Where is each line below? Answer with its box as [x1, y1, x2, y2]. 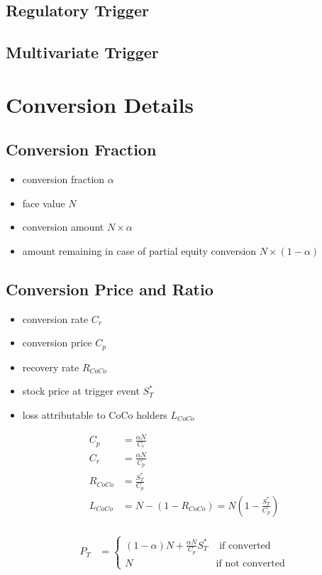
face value [22, 195, 65, 210]
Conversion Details [6, 89, 194, 119]
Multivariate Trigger [6, 41, 159, 63]
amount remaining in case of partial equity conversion [22, 243, 257, 258]
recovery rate [22, 359, 79, 374]
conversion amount [22, 219, 104, 234]
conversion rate [22, 311, 89, 326]
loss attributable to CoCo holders [22, 407, 167, 422]
